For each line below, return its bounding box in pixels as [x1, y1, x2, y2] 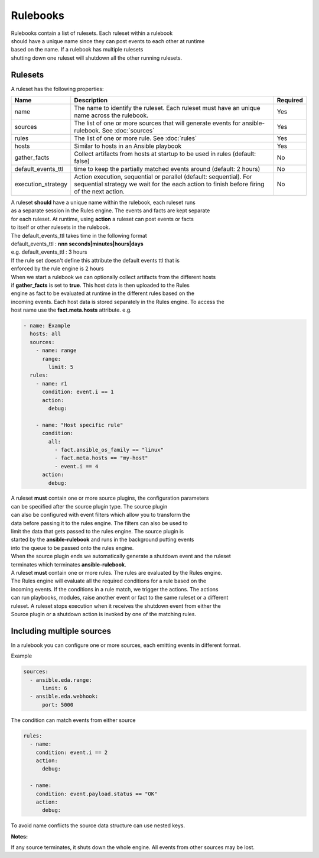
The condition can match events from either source [11, 716, 136, 724]
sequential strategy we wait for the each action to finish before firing [74, 180, 265, 189]
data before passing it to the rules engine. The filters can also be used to [11, 519, 188, 526]
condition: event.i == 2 [35, 749, 108, 756]
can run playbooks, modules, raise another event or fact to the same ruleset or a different [11, 594, 229, 601]
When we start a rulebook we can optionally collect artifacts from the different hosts [11, 273, 216, 280]
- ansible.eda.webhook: [30, 693, 99, 700]
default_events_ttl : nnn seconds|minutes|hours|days [11, 240, 144, 247]
